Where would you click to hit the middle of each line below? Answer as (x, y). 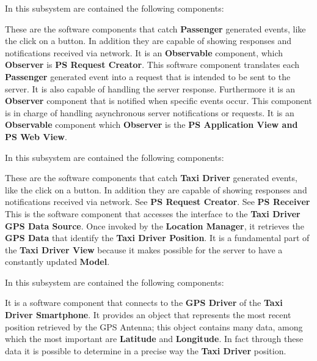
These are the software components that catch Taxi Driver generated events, (151, 178)
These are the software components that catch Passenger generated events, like (155, 28)
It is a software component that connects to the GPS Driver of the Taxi (144, 303)
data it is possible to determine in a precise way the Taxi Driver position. (146, 350)
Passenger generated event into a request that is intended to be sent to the (148, 76)
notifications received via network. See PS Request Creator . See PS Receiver (158, 202)
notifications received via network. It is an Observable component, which (144, 52)
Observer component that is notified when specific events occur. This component (158, 101)
